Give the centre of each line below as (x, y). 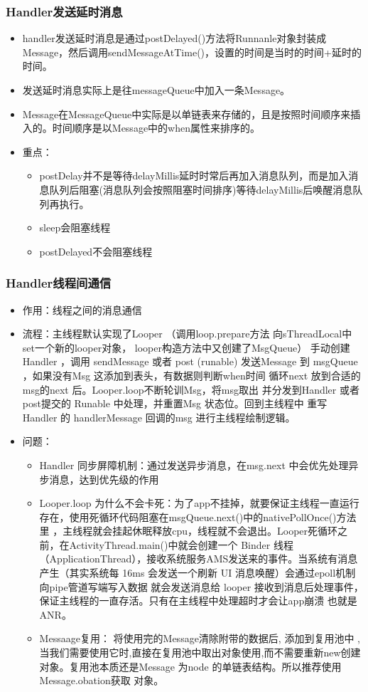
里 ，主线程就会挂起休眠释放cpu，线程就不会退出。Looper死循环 (189, 531)
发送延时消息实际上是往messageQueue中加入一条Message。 (156, 90)
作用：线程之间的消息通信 (82, 309)
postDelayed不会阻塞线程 (96, 251)
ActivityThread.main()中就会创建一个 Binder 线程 (181, 544)
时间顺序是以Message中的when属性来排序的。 (156, 128)
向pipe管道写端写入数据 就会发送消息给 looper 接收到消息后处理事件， (201, 586)
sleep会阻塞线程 (75, 227)
